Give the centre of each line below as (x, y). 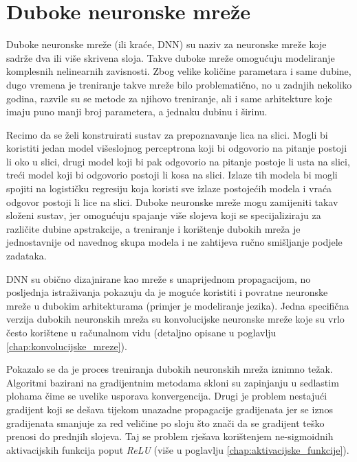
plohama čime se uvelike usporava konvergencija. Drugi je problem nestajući (167, 396)
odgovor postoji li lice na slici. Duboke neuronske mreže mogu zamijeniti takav (172, 201)
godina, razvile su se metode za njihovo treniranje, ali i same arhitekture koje (169, 98)
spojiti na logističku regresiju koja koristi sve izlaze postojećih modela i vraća (169, 188)
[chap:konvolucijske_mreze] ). (67, 346)
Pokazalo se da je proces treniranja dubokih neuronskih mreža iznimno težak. (170, 369)
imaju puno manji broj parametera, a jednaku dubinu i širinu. (137, 112)
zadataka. (26, 256)
